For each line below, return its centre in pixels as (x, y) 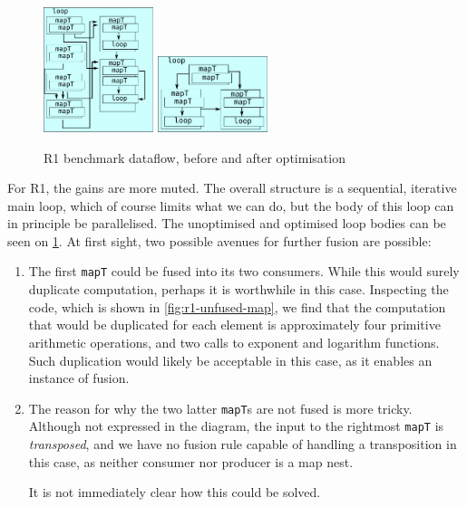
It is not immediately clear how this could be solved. (175, 492)
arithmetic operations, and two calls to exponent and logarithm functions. (234, 342)
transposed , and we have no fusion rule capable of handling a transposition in (243, 444)
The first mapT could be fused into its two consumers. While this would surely (244, 271)
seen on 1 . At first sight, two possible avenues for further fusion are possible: (219, 240)
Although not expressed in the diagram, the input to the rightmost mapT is (236, 426)
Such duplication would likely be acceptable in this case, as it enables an (230, 360)
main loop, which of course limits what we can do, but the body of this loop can (231, 205)
